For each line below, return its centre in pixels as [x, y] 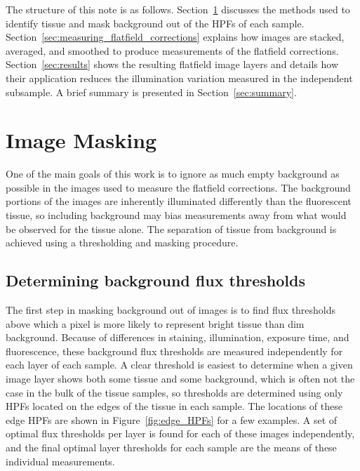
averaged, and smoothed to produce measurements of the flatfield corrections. [172, 50]
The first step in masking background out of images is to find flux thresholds [171, 310]
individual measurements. [60, 461]
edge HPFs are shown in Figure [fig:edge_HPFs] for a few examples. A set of [172, 419]
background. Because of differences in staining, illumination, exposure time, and [178, 337]
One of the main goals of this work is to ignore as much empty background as [173, 174]
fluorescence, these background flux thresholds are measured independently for [174, 351]
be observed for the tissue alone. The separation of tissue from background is [171, 228]
